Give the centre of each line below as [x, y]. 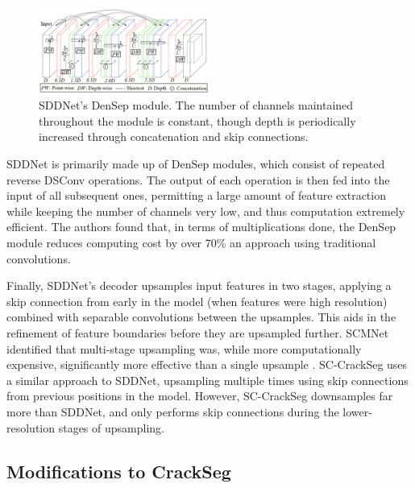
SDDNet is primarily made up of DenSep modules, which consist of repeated [196, 164]
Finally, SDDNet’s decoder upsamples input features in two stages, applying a [199, 285]
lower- [357, 411]
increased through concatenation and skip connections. [174, 136]
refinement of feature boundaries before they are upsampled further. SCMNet [198, 333]
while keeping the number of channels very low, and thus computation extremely [206, 211]
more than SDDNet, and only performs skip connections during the [173, 411]
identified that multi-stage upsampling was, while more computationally [184, 348]
